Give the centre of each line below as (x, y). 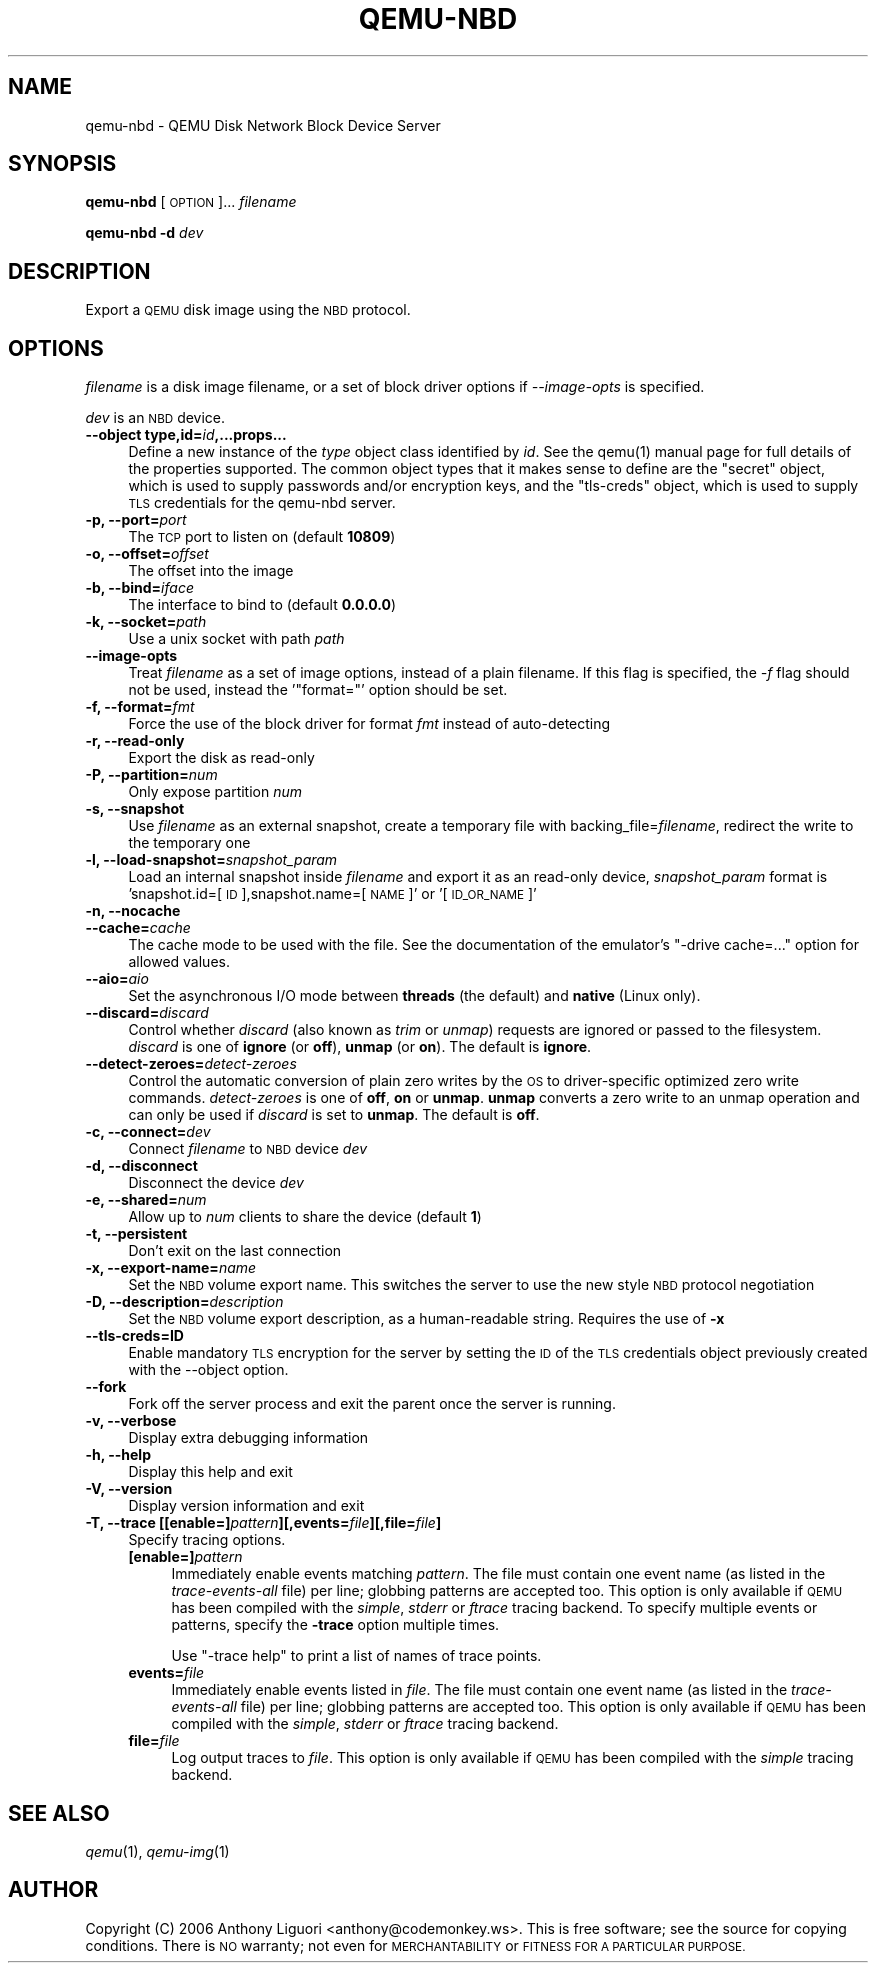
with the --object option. (208, 1370)
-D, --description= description (184, 1302)
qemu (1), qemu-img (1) (157, 1851)
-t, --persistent (136, 1234)
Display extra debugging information (248, 1438)
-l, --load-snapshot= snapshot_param (211, 860)
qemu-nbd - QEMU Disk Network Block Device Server (263, 125)
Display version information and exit (246, 1506)
